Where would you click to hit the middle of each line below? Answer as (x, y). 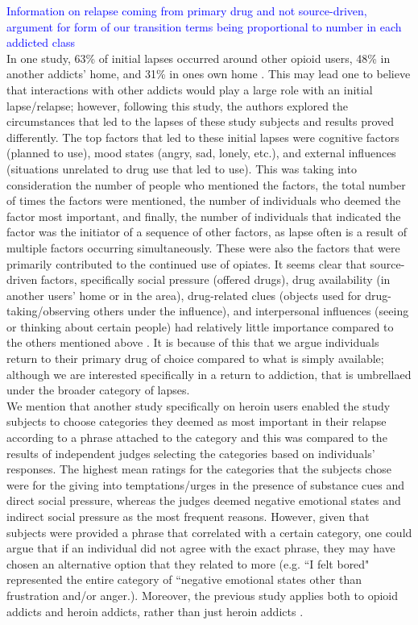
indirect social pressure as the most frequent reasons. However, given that (188, 516)
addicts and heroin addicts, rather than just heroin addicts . (155, 611)
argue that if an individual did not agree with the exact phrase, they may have (201, 548)
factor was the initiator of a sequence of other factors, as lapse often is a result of (207, 232)
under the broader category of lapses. (98, 390)
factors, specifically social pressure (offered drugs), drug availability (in (215, 279)
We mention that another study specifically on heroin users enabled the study (199, 405)
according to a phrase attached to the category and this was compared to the (197, 437)
